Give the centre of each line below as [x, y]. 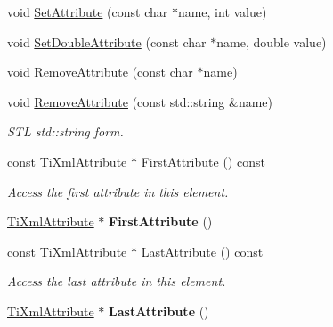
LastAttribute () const [202, 251]
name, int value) [222, 12]
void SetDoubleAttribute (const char [107, 41]
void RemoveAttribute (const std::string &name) [140, 101]
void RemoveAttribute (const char [100, 72]
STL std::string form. [65, 131]
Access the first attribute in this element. [118, 191]
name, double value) [272, 41]
